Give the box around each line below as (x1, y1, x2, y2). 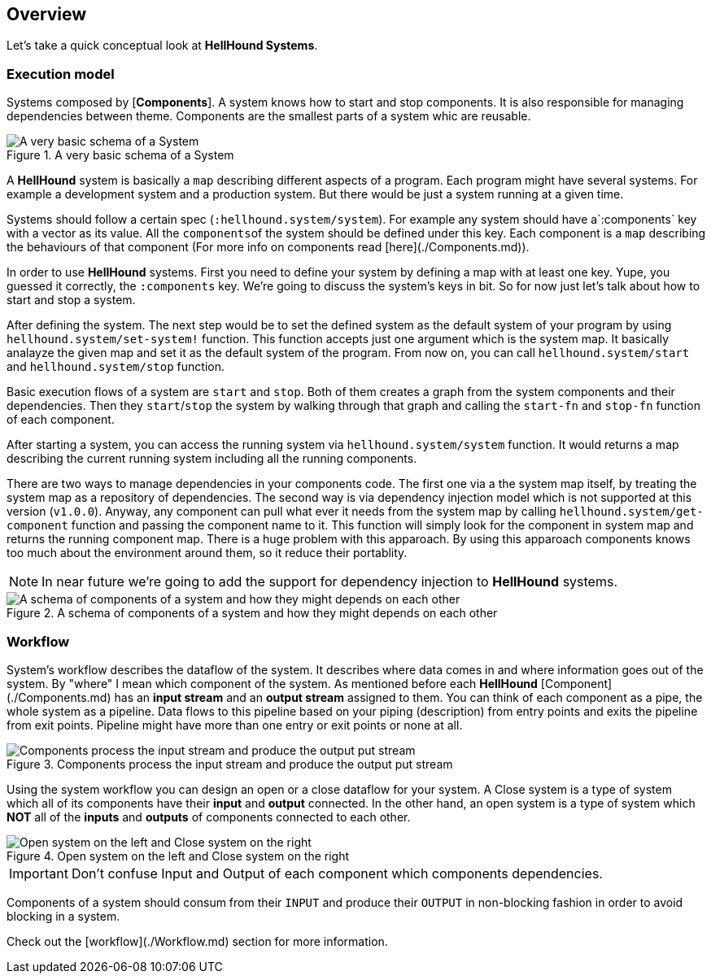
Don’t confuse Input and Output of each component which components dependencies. (71, 865, 603, 882)
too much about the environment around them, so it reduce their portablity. (7, 546, 408, 560)
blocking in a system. (7, 908, 120, 923)
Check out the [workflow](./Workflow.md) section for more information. (7, 934, 388, 948)
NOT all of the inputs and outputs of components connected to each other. (7, 809, 411, 824)
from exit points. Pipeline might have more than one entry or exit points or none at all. (7, 717, 463, 732)
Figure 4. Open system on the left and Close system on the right (7, 848, 350, 863)
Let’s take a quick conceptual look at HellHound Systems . (7, 38, 318, 53)
